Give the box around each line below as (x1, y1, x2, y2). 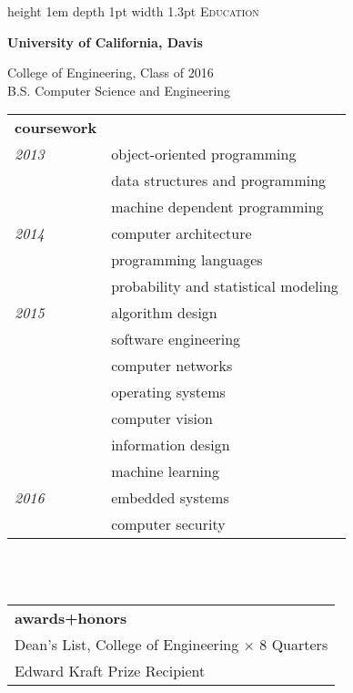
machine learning (111, 460, 219, 482)
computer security (111, 513, 226, 535)
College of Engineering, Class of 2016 (7, 63, 214, 82)
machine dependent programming (111, 196, 324, 218)
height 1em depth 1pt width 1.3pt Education (7, 2, 259, 20)
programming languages (111, 249, 263, 271)
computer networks (111, 355, 233, 377)
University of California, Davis (7, 32, 203, 51)
